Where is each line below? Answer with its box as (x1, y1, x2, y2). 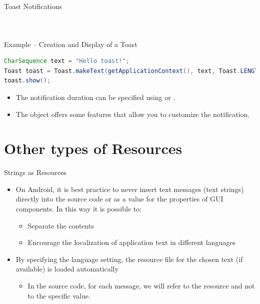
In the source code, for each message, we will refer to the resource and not (27, 280, 255, 291)
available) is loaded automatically (15, 263, 118, 274)
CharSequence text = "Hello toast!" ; (4, 57, 129, 65)
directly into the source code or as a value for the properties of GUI (15, 193, 223, 204)
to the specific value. (27, 290, 90, 300)
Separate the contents (27, 220, 94, 230)
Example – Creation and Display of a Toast (4, 38, 137, 49)
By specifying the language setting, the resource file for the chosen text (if (15, 253, 243, 264)
